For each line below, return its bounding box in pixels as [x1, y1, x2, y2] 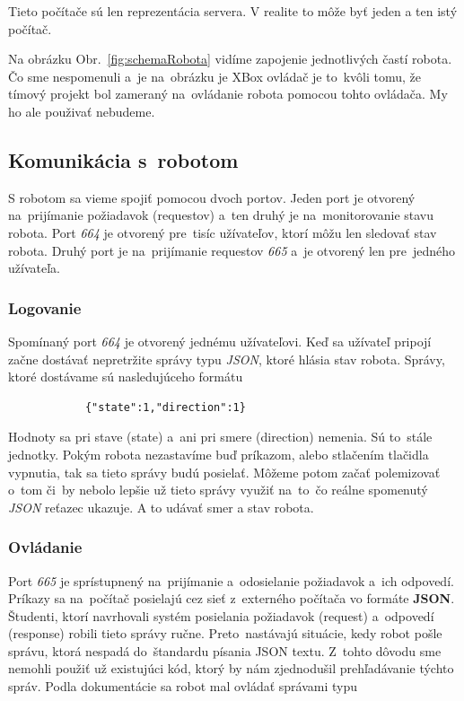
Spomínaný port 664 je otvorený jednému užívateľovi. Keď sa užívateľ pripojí [8, 331, 432, 350]
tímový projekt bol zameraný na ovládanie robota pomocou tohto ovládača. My [8, 84, 448, 103]
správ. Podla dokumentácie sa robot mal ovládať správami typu [8, 677, 358, 696]
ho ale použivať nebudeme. [8, 101, 155, 120]
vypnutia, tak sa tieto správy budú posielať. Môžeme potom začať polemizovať [8, 462, 441, 481]
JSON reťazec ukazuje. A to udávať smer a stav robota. [8, 497, 314, 516]
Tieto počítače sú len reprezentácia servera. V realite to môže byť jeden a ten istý [8, 2, 458, 20]
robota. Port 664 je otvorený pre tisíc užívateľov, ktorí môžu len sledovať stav [8, 223, 437, 241]
